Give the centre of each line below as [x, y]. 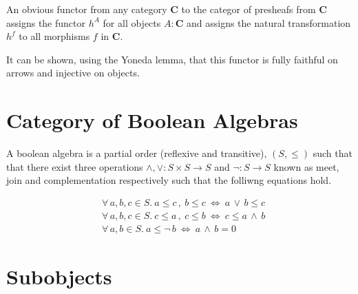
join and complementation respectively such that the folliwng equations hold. [169, 180]
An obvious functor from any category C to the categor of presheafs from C [167, 9]
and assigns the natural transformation [268, 22]
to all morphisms [54, 36]
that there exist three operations [75, 166]
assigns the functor [46, 22]
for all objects [132, 22]
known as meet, [306, 166]
